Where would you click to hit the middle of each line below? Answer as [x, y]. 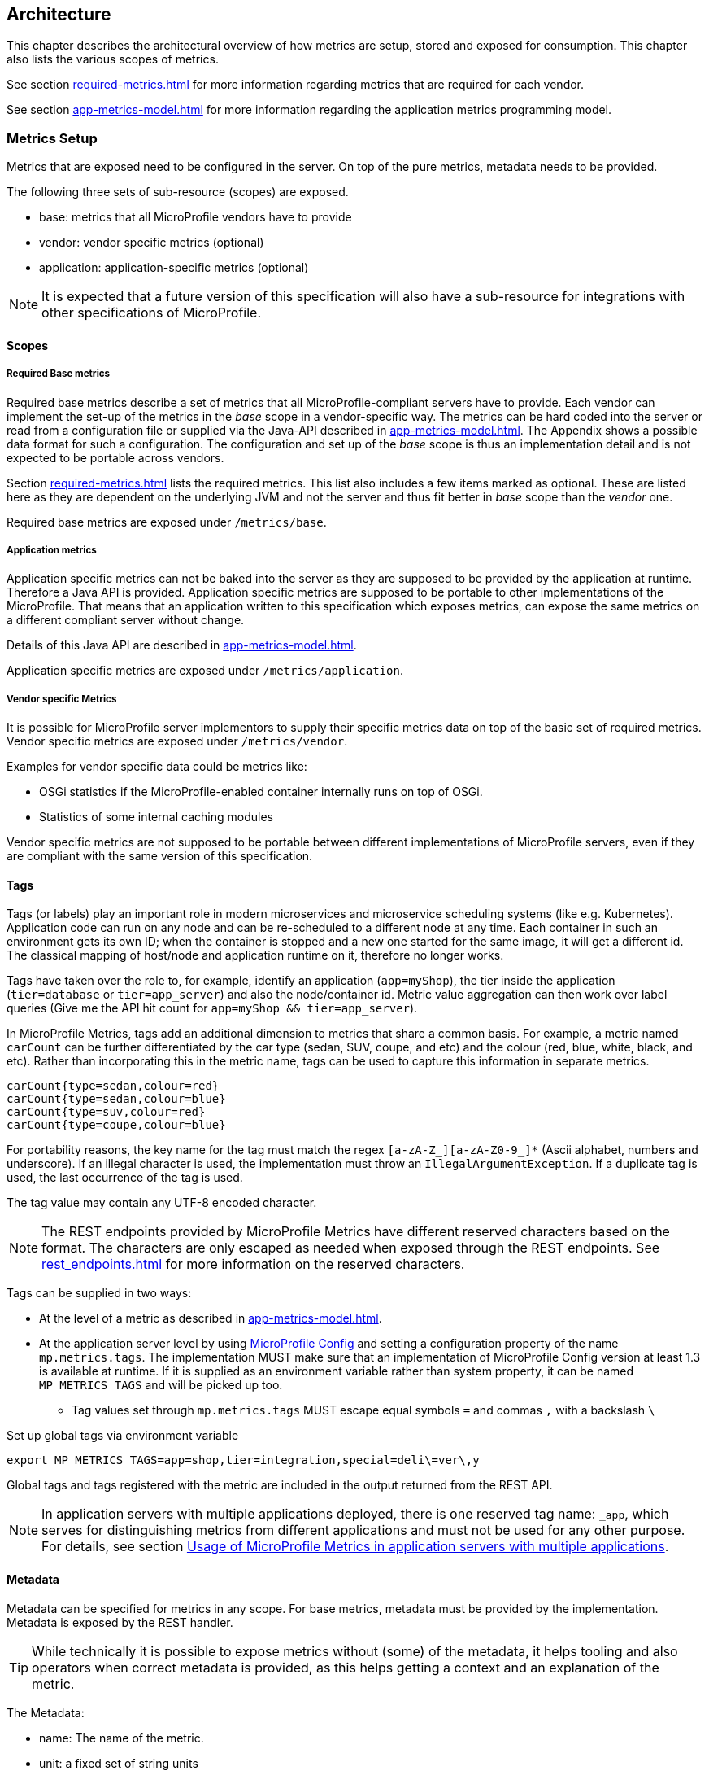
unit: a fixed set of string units [119, 1763]
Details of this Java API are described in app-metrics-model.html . [182, 645]
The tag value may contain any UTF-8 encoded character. [162, 1203]
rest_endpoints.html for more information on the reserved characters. [253, 1264]
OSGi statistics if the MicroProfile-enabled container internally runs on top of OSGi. [261, 792]
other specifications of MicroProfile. [151, 313]
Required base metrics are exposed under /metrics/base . [167, 522]
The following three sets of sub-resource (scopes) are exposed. [178, 192]
